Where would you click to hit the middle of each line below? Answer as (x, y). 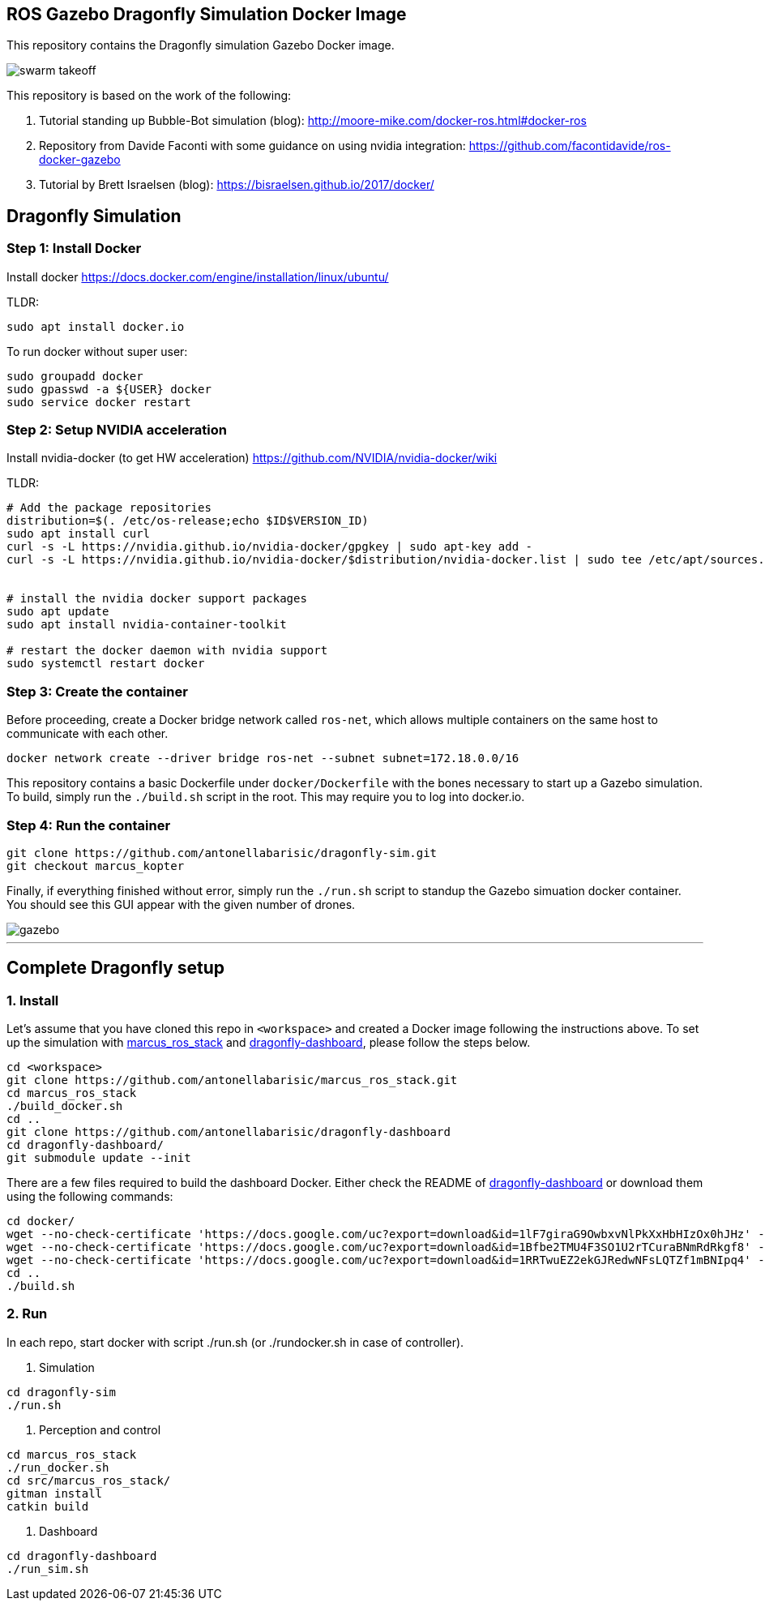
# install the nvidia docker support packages (157, 599)
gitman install (55, 1493)
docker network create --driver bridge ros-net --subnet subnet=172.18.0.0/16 (263, 759)
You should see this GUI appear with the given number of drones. (181, 904)
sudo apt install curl (79, 534)
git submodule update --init (99, 1158)
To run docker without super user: (97, 351)
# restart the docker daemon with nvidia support (167, 651)
